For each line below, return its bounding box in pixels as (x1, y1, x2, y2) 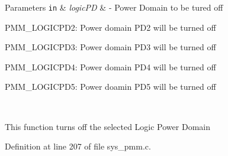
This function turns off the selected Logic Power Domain (5, 120, 210, 132)
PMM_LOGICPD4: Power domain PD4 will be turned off (5, 60, 216, 73)
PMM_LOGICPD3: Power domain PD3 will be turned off (5, 41, 216, 53)
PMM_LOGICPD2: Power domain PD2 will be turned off (5, 21, 216, 33)
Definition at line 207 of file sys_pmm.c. (5, 140, 151, 152)
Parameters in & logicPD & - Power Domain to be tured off (5, 1, 223, 13)
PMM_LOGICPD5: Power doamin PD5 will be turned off (5, 80, 216, 93)
